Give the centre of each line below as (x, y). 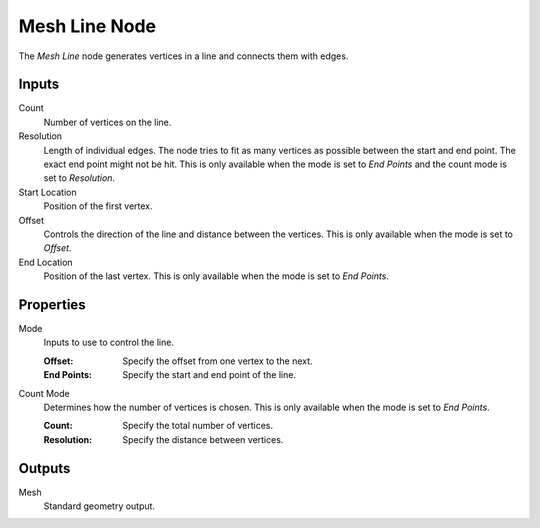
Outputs (44, 468)
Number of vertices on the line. (107, 122)
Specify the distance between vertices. (203, 439)
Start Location (47, 192)
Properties (52, 304)
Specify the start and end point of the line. (209, 375)
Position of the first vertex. (98, 206)
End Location (46, 262)
